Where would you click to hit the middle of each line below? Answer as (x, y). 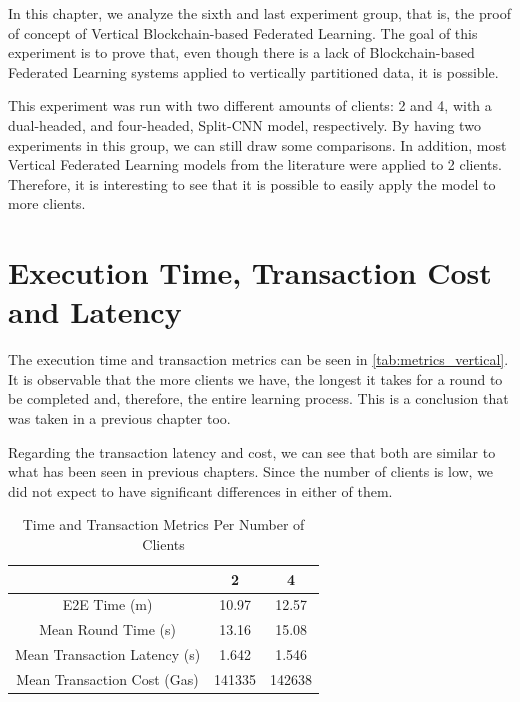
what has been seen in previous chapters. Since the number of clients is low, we (251, 471)
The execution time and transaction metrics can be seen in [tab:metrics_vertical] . (258, 359)
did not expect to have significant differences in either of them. (200, 490)
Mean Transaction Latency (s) (108, 654)
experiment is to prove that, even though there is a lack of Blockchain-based (241, 52)
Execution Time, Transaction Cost (250, 272)
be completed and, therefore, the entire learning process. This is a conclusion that (258, 398)
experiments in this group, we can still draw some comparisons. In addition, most (257, 144)
